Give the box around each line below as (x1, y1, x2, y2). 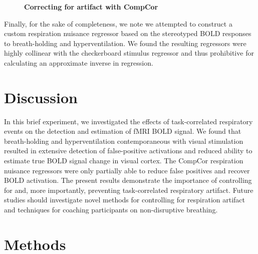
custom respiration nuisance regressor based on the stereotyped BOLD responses (4, 28, 251, 39)
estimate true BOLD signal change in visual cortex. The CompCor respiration (4, 155, 243, 166)
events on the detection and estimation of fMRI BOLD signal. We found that (4, 126, 241, 136)
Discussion (4, 87, 78, 107)
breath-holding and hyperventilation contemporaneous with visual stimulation (4, 135, 243, 146)
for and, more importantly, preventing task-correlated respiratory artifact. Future (4, 184, 253, 195)
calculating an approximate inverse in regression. (4, 57, 153, 68)
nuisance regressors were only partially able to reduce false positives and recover (4, 165, 250, 175)
